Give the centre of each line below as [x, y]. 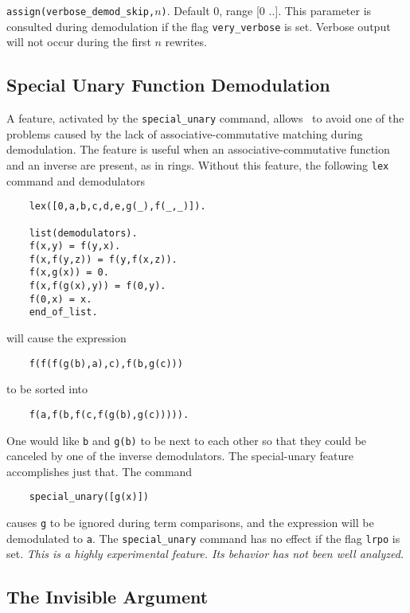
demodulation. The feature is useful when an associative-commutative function [198, 149]
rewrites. [186, 42]
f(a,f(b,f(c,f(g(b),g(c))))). [109, 414]
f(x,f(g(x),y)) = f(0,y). [98, 286]
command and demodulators [76, 180]
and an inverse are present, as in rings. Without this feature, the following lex [198, 164]
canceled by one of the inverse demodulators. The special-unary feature [180, 456]
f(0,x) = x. [61, 299]
